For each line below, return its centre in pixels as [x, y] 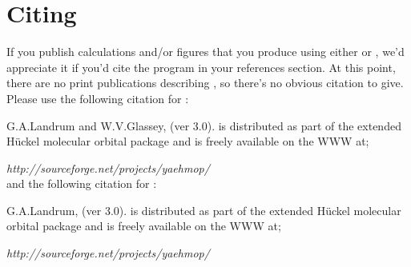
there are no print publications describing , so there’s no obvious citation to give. [205, 83]
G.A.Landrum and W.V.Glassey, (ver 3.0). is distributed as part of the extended [204, 125]
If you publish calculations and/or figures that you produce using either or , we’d [205, 52]
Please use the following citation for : [98, 98]
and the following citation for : [82, 183]
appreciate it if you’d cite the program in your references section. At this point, [201, 67]
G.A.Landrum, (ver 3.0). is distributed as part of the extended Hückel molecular [204, 210]
